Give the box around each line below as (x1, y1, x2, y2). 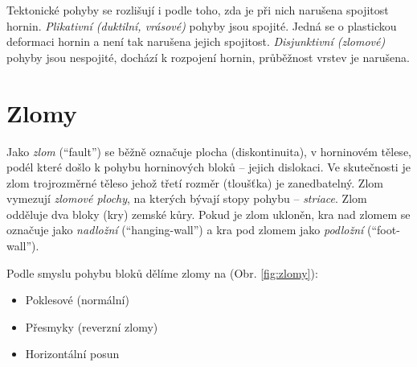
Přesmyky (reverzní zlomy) (25, 318, 158, 335)
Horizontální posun (25, 345, 120, 362)
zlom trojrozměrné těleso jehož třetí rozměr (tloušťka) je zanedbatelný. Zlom (6, 174, 383, 191)
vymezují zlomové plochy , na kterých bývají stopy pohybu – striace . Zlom (6, 190, 367, 207)
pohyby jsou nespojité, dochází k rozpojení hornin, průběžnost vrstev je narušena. (6, 48, 410, 65)
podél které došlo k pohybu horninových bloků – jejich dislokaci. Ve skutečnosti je (6, 159, 411, 175)
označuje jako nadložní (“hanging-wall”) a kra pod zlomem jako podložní (6, 221, 364, 238)
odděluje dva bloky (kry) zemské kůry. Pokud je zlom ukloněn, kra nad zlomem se (6, 205, 411, 222)
